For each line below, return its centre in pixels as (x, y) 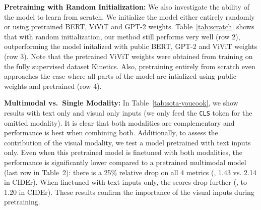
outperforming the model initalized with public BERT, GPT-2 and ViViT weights (131, 46)
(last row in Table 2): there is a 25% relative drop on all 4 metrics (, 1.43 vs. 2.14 (130, 172)
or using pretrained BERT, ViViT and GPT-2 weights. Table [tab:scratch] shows (129, 27)
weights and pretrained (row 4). (53, 86)
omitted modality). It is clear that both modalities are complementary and (119, 122)
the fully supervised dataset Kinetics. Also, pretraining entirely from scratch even (130, 66)
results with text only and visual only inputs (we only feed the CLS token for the (128, 112)
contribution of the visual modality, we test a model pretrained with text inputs (127, 142)
